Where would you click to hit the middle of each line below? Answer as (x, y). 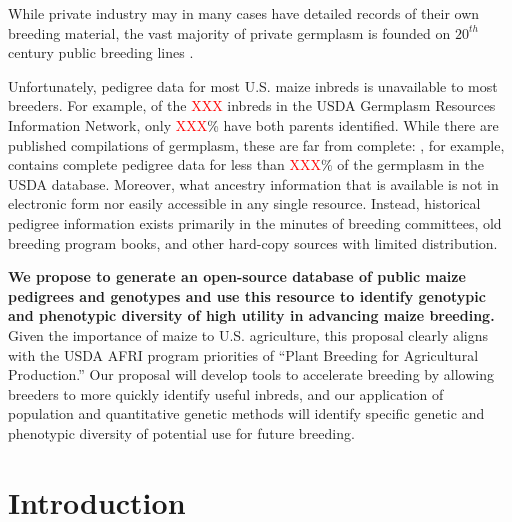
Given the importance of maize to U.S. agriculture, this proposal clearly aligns (248, 334)
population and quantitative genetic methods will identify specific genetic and (246, 413)
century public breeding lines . (101, 52)
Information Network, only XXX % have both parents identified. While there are (253, 124)
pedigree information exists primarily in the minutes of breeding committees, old (255, 222)
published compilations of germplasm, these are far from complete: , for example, (256, 144)
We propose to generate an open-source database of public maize (237, 276)
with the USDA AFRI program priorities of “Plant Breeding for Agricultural (243, 354)
